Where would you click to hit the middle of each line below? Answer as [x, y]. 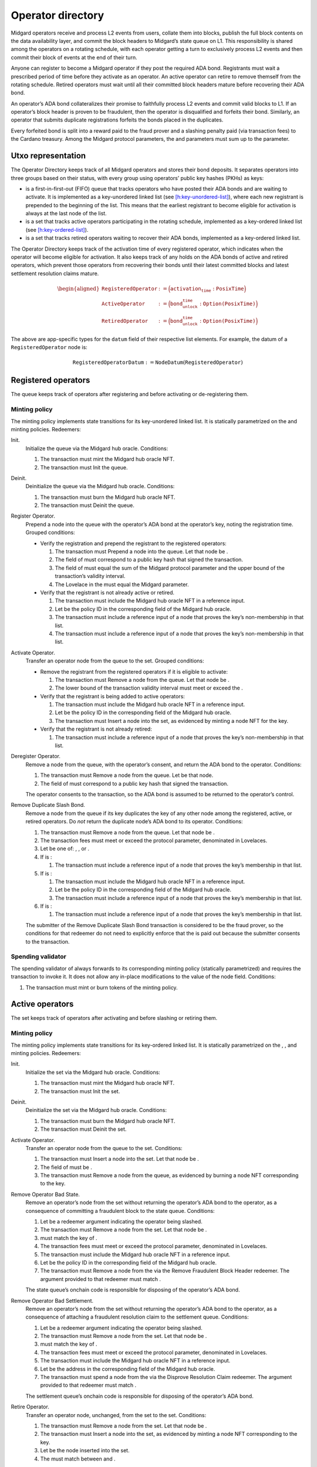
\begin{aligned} [78, 289]
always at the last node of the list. [66, 214]
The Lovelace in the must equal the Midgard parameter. [122, 584]
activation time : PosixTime [207, 289]
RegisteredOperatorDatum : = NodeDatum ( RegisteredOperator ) [158, 363]
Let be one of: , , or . [65, 849]
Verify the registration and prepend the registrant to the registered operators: [134, 543]
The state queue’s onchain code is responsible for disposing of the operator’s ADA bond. [133, 1290]
